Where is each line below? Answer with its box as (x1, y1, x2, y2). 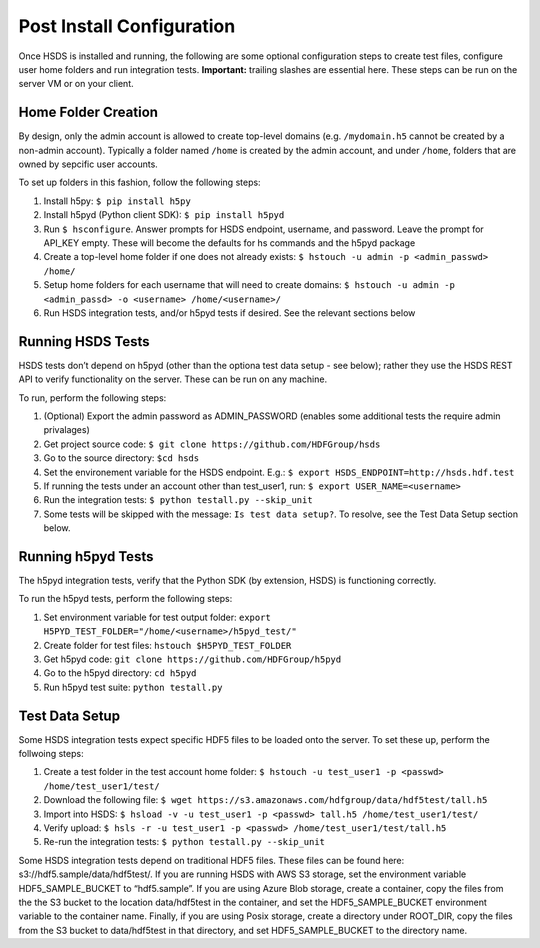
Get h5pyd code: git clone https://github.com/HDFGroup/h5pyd (43, 653, 342, 665)
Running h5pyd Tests (18, 548, 154, 565)
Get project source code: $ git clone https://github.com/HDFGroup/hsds (43, 438, 381, 450)
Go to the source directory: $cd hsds (43, 452, 200, 464)
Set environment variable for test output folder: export (43, 611, 272, 623)
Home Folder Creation (18, 104, 159, 121)
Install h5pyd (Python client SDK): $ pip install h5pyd (43, 209, 285, 221)
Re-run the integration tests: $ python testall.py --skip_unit (43, 836, 325, 848)
